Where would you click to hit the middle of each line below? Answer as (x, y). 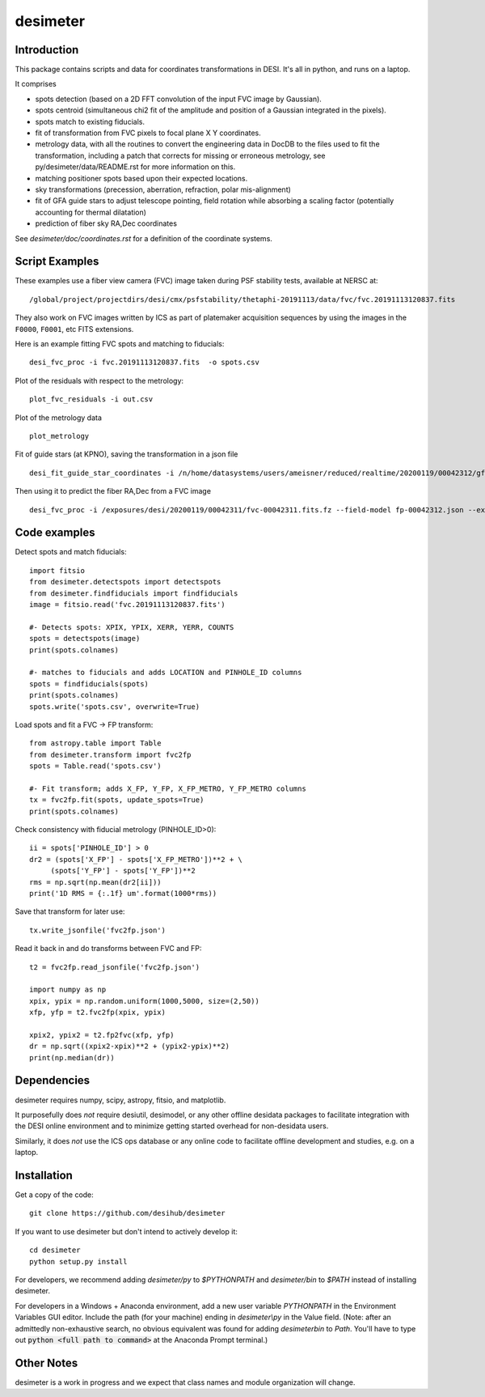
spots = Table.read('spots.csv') (95, 766)
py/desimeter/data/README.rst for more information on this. (135, 167)
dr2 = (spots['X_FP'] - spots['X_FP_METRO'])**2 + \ (136, 859)
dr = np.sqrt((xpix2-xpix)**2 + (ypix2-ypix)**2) (130, 1047)
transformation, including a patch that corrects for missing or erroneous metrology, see (180, 155)
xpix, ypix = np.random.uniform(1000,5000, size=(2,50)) (145, 1001)
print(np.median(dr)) (72, 1057)
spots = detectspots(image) (85, 639)
